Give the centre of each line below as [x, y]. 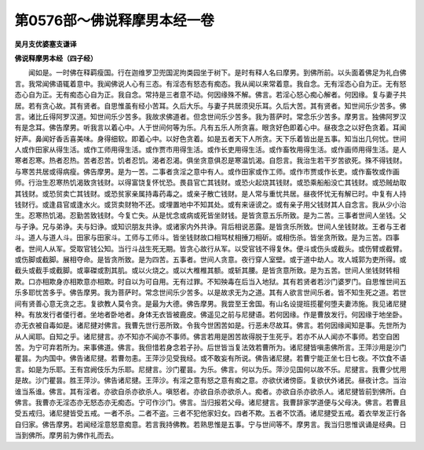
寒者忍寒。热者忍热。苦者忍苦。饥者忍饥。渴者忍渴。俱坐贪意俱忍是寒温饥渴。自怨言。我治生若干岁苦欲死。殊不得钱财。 [210, 160]
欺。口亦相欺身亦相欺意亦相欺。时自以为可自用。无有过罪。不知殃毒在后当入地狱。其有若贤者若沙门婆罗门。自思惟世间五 [210, 281]
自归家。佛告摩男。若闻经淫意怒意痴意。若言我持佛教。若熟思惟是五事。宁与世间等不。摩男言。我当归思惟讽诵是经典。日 [210, 424]
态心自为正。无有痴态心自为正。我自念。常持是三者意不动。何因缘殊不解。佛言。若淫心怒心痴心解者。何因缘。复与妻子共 [210, 95]
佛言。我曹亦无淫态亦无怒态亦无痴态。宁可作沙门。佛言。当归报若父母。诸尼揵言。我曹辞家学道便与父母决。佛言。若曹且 [210, 402]
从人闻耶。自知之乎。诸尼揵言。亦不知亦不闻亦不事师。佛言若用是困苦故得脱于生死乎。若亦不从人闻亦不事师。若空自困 [207, 336]
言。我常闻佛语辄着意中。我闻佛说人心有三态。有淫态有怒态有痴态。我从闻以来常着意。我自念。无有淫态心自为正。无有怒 [210, 83]
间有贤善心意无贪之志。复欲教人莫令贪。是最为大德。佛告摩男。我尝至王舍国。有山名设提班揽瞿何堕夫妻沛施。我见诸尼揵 [210, 303]
